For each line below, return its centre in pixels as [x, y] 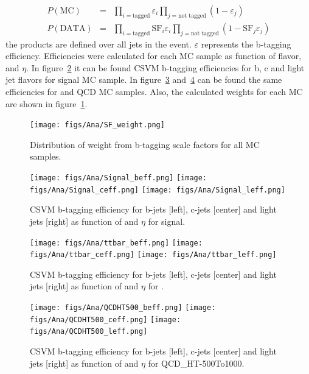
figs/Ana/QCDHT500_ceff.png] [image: [106, 319]
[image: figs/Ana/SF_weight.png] [97, 125]
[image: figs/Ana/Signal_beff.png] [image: [119, 178]
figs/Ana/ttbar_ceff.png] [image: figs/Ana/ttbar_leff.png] [153, 255]
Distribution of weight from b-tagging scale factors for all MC [145, 144]
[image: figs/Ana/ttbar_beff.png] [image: [116, 243]
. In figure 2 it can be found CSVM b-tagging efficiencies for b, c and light [165, 67]
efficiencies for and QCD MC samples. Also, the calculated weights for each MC [154, 92]
